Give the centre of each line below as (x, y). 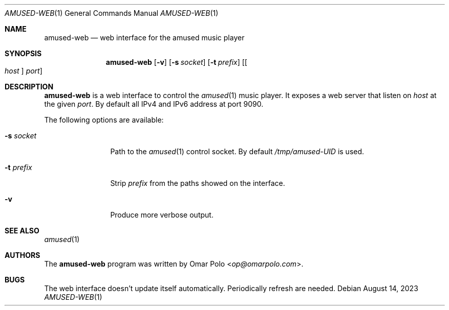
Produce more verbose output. (162, 215)
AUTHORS (23, 255)
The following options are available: (104, 120)
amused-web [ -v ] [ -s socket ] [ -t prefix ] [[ (176, 62)
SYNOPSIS (23, 53)
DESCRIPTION (29, 87)
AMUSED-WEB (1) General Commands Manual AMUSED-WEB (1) (112, 13)
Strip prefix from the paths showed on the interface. (198, 183)
